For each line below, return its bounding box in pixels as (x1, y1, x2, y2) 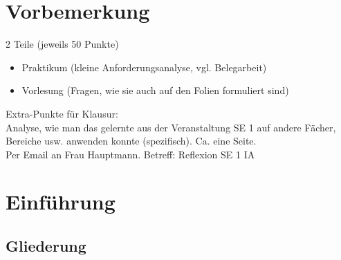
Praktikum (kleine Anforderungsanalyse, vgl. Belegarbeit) (21, 59, 267, 74)
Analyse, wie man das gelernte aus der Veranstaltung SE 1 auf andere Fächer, (6, 120, 336, 134)
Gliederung (6, 235, 86, 257)
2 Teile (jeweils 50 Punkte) (6, 37, 119, 51)
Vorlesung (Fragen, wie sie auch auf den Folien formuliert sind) (21, 83, 289, 98)
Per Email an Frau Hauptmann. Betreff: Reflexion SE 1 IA (6, 147, 255, 161)
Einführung (6, 187, 116, 216)
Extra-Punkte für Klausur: (6, 106, 118, 120)
